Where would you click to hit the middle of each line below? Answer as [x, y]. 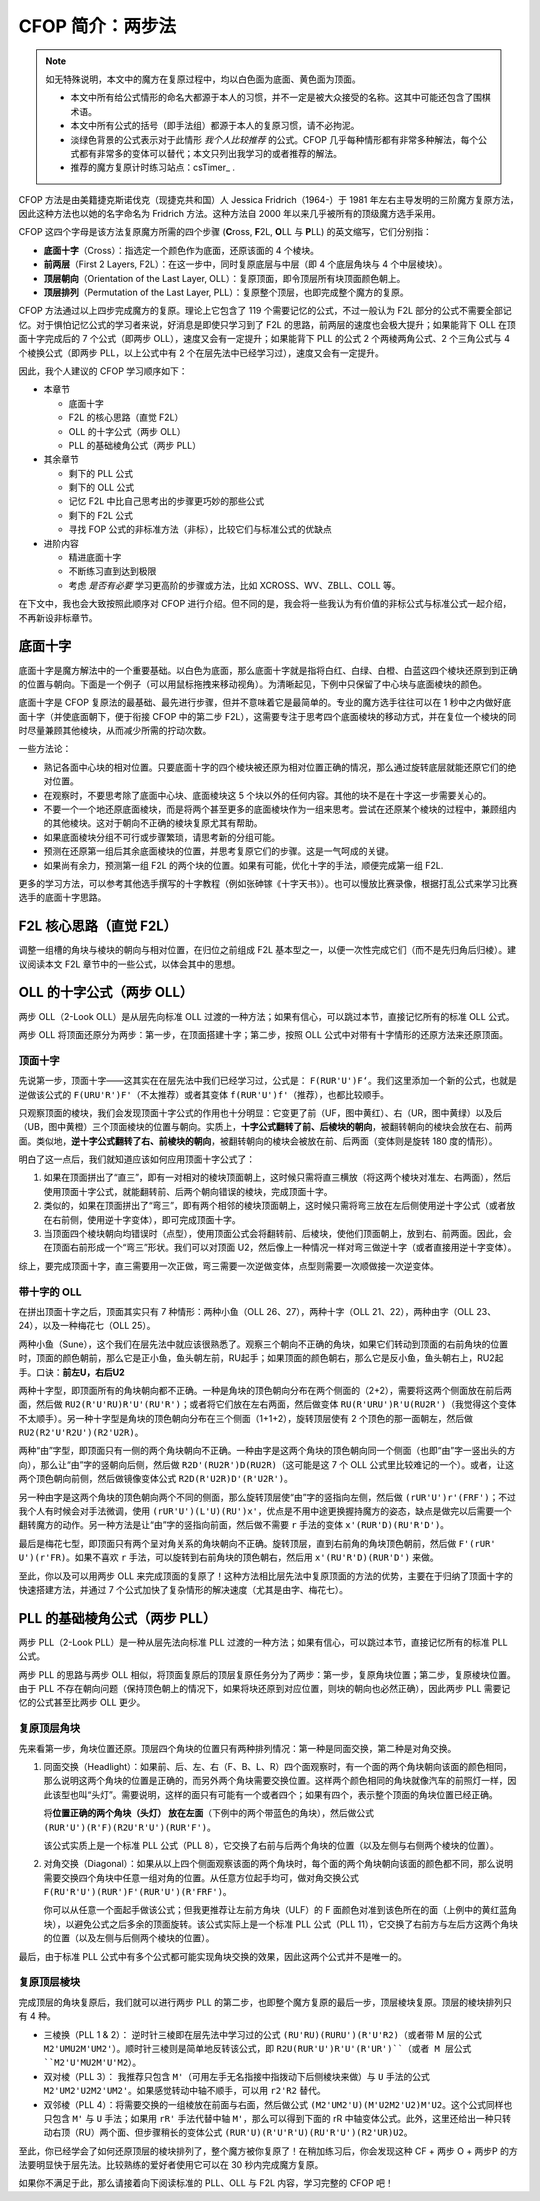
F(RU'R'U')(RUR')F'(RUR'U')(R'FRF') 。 [137, 1892]
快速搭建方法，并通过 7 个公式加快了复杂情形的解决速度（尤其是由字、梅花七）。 [183, 1589]
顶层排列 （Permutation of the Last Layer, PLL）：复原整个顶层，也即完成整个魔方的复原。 [226, 292]
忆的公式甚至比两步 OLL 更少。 [82, 1702]
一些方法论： [45, 749]
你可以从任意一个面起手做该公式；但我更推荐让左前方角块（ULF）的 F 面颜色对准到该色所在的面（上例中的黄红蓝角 [280, 1910]
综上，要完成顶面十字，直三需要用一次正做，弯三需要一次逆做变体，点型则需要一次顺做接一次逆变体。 [228, 1266]
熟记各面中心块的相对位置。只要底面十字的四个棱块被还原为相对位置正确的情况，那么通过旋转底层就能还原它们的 [275, 767]
